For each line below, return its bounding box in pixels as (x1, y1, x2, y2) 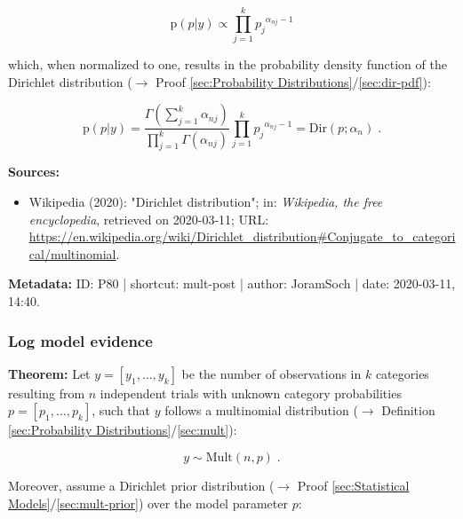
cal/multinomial (28, 244, 116, 263)
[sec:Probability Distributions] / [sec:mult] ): (8, 421, 237, 439)
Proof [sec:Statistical (297, 476, 410, 495)
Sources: (8, 162, 60, 181)
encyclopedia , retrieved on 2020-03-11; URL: (28, 209, 269, 228)
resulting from (8, 383, 85, 402)
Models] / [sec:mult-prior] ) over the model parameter (8, 493, 288, 512)
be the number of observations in (181, 364, 362, 382)
